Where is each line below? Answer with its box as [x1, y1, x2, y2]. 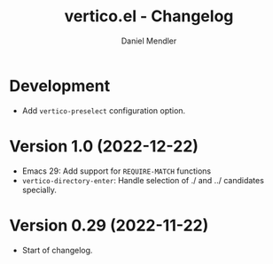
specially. [21, 184, 58, 195]
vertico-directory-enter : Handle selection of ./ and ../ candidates [21, 175, 264, 185]
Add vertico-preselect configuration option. [21, 105, 186, 116]
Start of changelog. [21, 245, 93, 255]
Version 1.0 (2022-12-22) [9, 136, 199, 156]
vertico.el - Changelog [64, 6, 234, 27]
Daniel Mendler [121, 35, 177, 46]
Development [9, 75, 111, 96]
